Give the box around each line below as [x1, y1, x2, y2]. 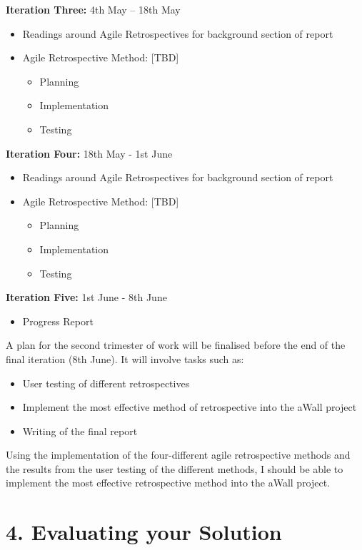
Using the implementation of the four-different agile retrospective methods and [6, 447, 351, 462]
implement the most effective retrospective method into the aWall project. [6, 475, 331, 490]
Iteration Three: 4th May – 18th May [6, 2, 181, 16]
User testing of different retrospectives [22, 375, 190, 390]
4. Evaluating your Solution [6, 517, 282, 546]
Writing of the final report [22, 423, 138, 438]
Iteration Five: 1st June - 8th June [6, 290, 167, 305]
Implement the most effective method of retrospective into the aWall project [22, 399, 357, 414]
